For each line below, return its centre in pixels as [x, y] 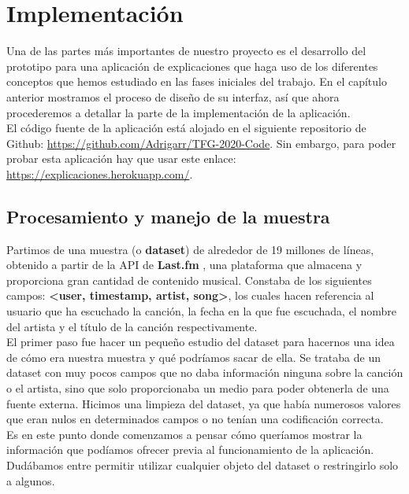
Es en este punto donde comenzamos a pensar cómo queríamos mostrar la [184, 434]
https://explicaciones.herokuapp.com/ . [100, 173]
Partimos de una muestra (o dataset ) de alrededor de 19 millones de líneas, [190, 249]
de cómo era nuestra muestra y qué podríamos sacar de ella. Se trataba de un [193, 357]
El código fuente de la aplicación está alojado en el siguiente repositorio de [186, 128]
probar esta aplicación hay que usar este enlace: [121, 159]
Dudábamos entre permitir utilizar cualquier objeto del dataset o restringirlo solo [203, 465]
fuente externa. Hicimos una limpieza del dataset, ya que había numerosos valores [204, 403]
